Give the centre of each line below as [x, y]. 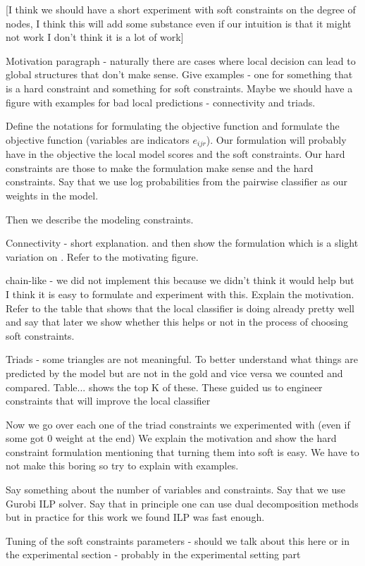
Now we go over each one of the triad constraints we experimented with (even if [178, 424]
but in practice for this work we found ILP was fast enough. [135, 517]
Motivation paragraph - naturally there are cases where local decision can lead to [181, 60]
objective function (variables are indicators [98, 139]
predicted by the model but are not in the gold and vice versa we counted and [174, 373]
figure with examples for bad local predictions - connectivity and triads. [161, 102]
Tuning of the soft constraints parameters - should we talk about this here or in [178, 540]
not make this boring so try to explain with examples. [122, 466]
